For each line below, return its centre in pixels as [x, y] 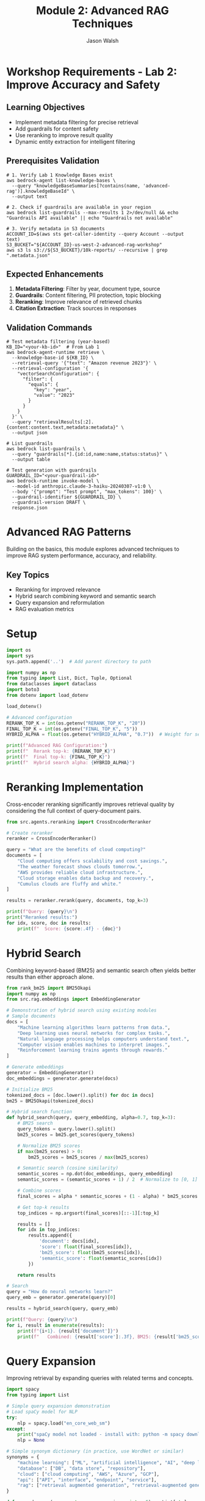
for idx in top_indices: [49, 1230]
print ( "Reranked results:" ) [42, 917]
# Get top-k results [43, 1207]
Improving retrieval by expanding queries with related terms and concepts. [100, 1378]
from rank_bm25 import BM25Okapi [49, 988]
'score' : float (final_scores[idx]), [85, 1247]
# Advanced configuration [39, 717]
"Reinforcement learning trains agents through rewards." [92, 1050]
